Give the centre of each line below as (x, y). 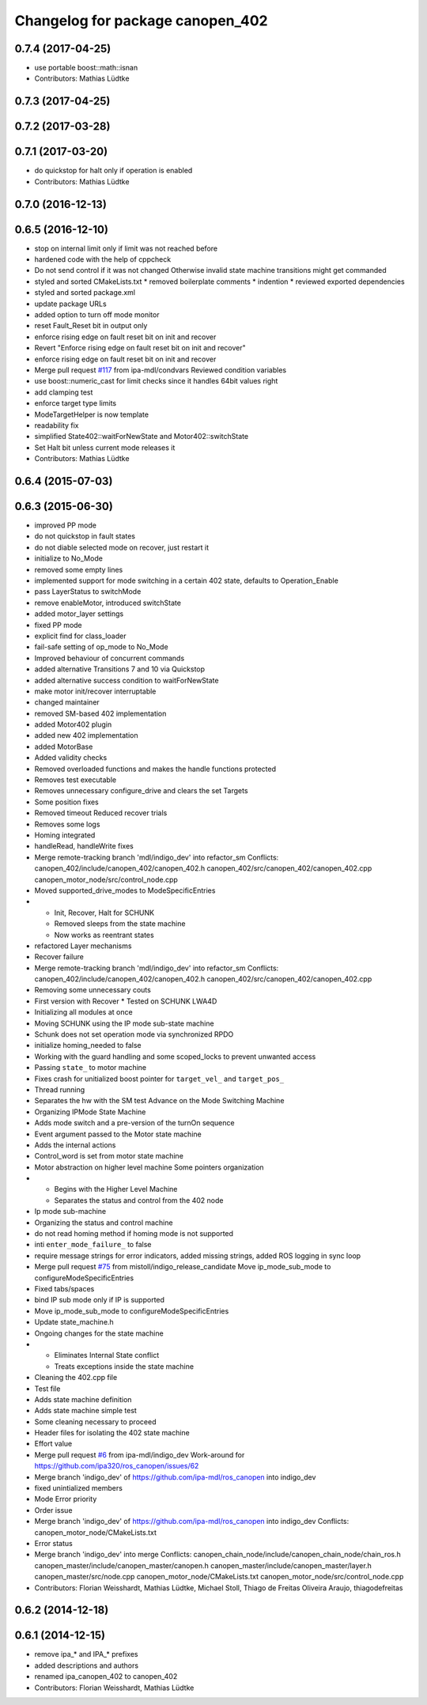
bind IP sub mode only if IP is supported (100, 1300)
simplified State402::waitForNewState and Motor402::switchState (142, 437)
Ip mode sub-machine (70, 1212)
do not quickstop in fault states (85, 536)
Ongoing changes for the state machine (99, 1333)
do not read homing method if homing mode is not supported (134, 1234)
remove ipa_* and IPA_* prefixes (86, 1654)
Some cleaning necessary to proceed (95, 1421)
